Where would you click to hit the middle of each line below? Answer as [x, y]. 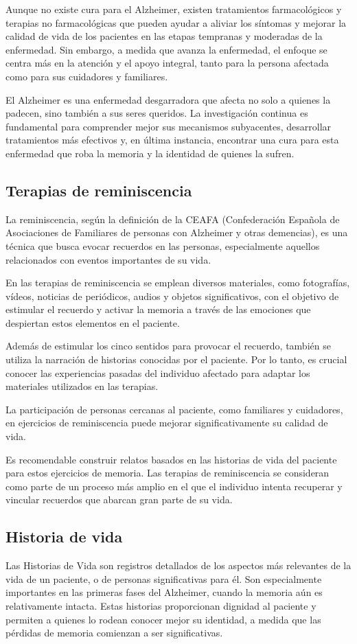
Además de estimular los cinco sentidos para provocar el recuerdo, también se [168, 346]
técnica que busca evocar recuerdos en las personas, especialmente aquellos [163, 245]
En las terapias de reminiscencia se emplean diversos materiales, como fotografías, [178, 283]
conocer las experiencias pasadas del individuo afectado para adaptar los [158, 372]
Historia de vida [64, 537]
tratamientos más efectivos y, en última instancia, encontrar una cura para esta [172, 140]
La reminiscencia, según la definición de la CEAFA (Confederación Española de [173, 219]
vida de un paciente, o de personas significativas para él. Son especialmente [164, 578]
